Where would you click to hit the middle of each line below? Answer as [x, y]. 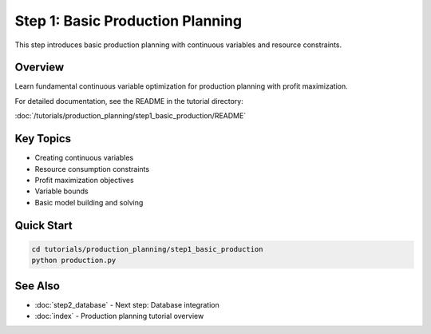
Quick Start [43, 225]
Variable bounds [62, 191]
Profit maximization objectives [85, 180]
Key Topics [43, 139]
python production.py [74, 260]
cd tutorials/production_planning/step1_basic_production [147, 249]
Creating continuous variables [84, 158]
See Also [37, 286]
